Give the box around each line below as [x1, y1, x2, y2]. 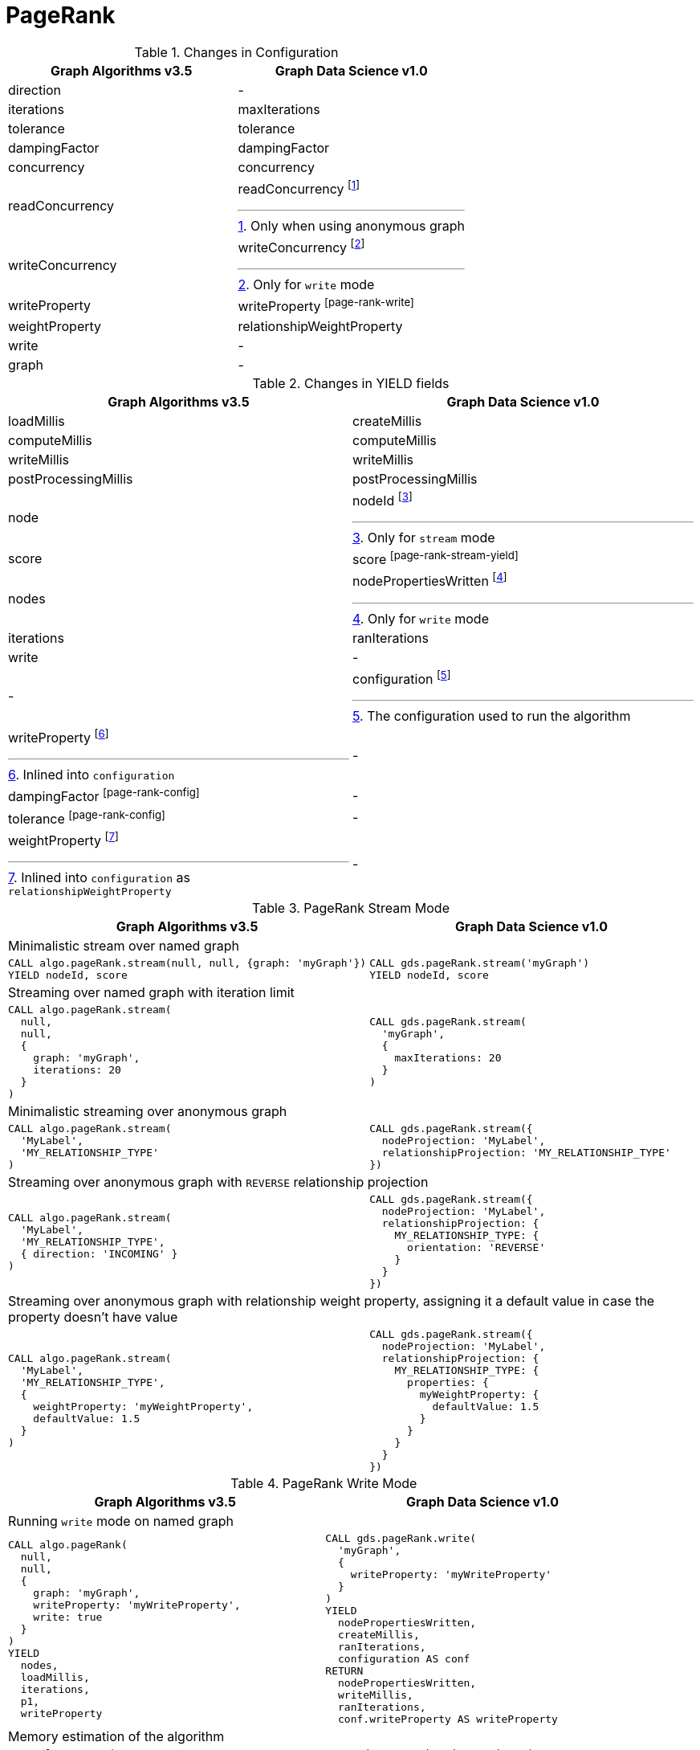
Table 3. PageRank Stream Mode [252, 900, 450, 917]
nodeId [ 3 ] [352, 489, 413, 509]
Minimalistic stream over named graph [8, 938, 239, 955]
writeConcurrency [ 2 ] [238, 237, 365, 256]
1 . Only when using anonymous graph [238, 218, 465, 235]
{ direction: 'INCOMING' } [20, 1247, 178, 1260]
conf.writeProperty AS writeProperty [337, 1713, 558, 1726]
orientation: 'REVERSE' [407, 1241, 546, 1254]
